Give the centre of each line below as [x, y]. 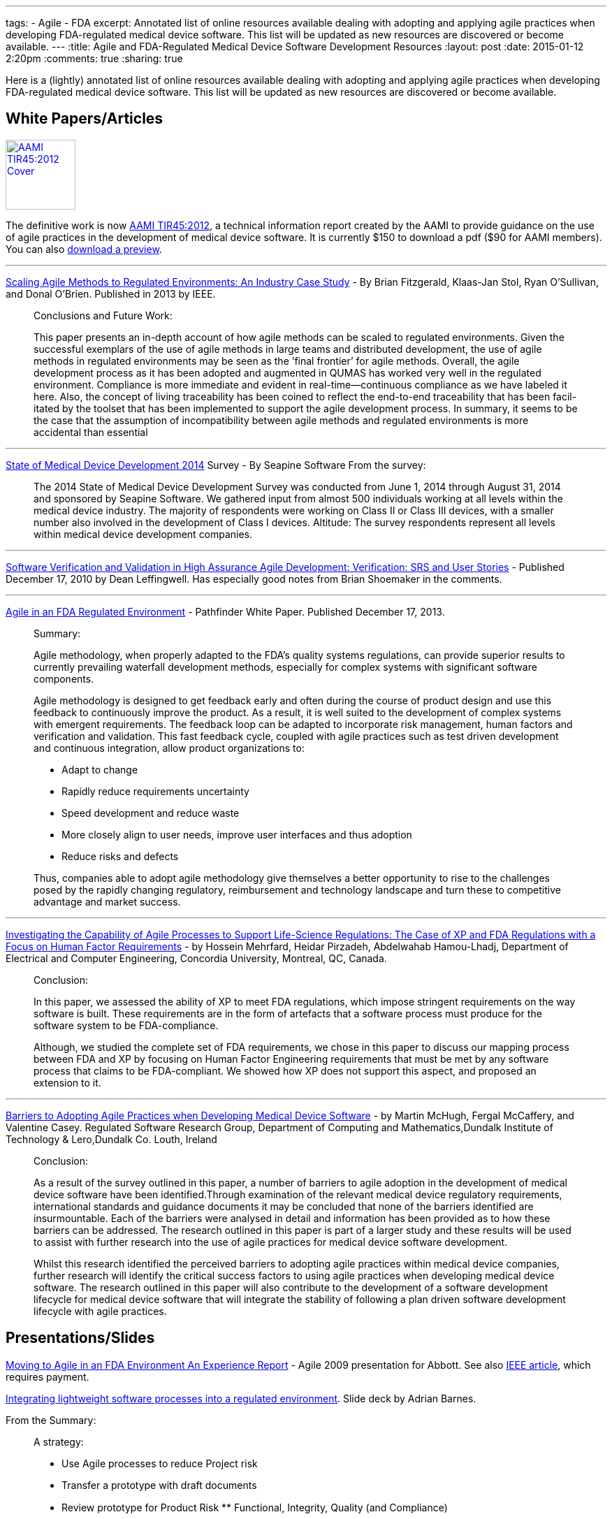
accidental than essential [91, 432]
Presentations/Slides [80, 1338]
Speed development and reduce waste [151, 813]
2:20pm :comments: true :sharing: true [94, 58]
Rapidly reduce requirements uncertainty [155, 791]
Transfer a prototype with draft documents [159, 1485]
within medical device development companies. [143, 534]
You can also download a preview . [84, 249]
